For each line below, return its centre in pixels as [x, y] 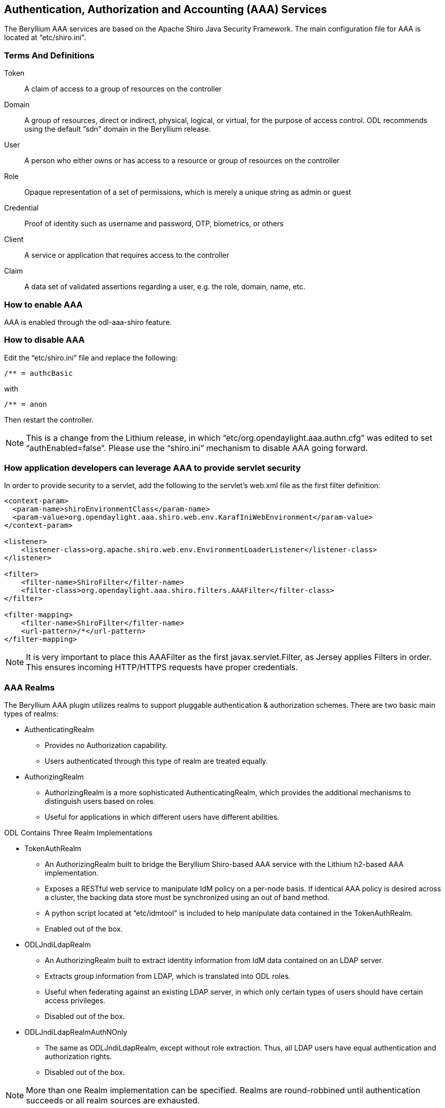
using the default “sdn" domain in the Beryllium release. [118, 129]
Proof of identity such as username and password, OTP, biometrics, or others [154, 224]
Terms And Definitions [49, 55]
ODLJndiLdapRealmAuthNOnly [76, 1032]
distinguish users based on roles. [100, 801]
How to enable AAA [43, 304]
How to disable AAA [44, 340]
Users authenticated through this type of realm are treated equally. [156, 761]
